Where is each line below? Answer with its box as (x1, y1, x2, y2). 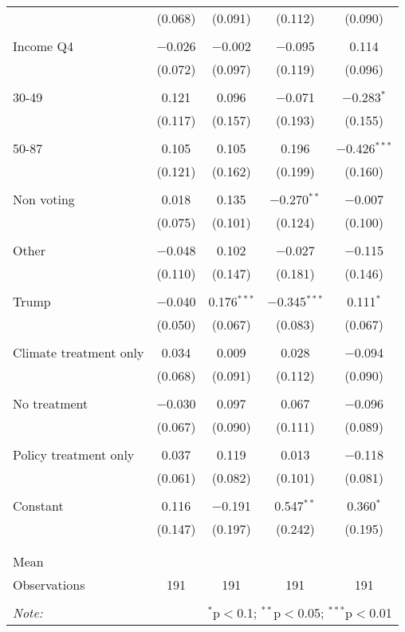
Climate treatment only (13, 343, 144, 361)
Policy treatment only (13, 445, 135, 464)
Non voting (13, 190, 75, 208)
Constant (13, 496, 64, 515)
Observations (13, 575, 85, 594)
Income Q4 (13, 37, 73, 55)
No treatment (13, 394, 88, 413)
